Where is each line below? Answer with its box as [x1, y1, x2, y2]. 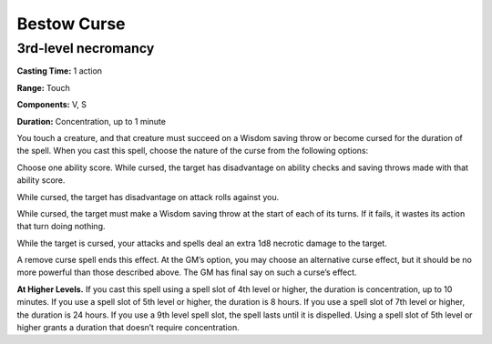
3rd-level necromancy [16, 40, 155, 56]
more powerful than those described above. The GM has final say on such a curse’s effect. [16, 267, 357, 278]
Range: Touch [16, 82, 70, 93]
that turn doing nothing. [16, 221, 106, 232]
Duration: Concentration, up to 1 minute [16, 116, 166, 126]
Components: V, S [16, 99, 87, 110]
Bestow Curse [16, 14, 126, 34]
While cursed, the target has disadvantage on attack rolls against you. [16, 191, 280, 202]
